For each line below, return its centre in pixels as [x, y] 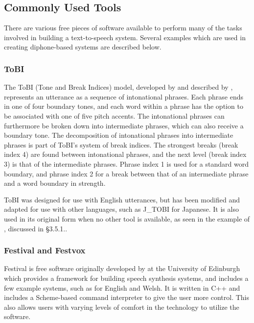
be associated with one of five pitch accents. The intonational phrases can [114, 115]
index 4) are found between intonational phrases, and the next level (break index [125, 154]
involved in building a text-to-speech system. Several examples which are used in [125, 37]
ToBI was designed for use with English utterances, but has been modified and [122, 199]
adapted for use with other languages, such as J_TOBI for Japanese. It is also [121, 209]
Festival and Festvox [45, 250]
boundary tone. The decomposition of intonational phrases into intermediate [119, 135]
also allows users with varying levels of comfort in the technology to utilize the [122, 307]
